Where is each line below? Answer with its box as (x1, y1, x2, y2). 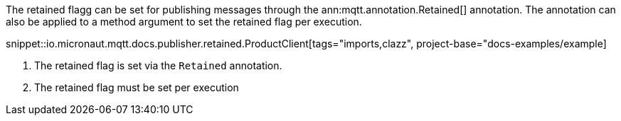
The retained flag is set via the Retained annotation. (34, 59, 282, 71)
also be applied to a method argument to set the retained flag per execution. (6, 16, 362, 28)
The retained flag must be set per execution (34, 81, 239, 93)
